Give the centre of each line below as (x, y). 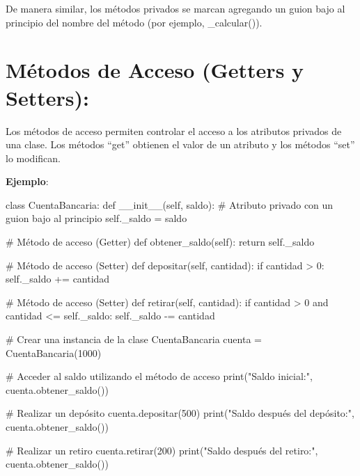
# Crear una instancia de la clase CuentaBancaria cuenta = (134, 339)
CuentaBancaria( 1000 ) (54, 352)
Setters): (47, 97)
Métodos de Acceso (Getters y (155, 70)
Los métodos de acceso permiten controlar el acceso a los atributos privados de (174, 130)
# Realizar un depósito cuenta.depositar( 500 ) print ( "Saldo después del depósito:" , (180, 413)
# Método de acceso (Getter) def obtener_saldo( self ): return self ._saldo (160, 242)
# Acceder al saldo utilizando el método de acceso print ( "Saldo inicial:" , (159, 376)
